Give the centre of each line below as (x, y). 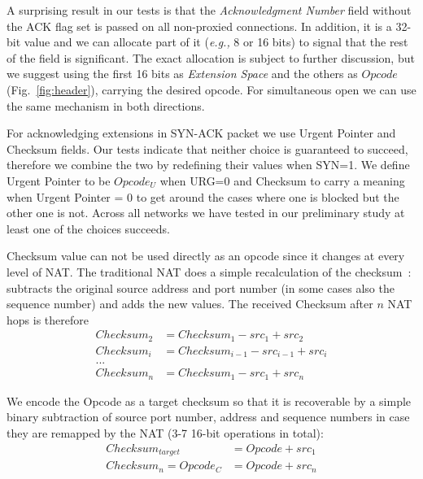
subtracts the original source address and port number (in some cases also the (201, 287)
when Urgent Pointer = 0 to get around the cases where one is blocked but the (203, 196)
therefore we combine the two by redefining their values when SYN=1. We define (208, 165)
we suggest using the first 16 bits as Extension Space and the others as (182, 74)
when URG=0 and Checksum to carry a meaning (282, 180)
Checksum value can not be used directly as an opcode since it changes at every (206, 256)
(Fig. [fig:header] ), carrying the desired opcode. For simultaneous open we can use (211, 89)
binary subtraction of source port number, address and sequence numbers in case (208, 417)
